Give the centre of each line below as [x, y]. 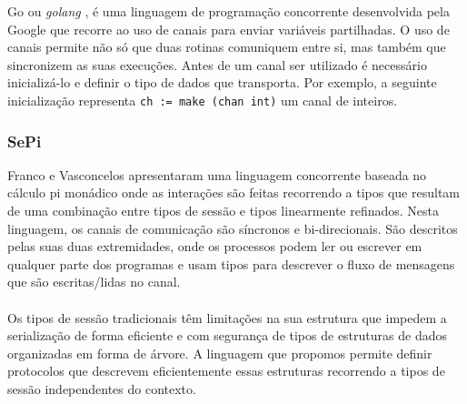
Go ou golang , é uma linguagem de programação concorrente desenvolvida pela [229, 11]
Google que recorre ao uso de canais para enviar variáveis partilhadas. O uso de [229, 29]
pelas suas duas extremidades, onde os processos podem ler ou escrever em [215, 246]
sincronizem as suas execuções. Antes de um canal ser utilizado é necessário [217, 64]
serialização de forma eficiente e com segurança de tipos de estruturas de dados [227, 335]
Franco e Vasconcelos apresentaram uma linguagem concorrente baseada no [217, 174]
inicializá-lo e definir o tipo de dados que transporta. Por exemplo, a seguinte [222, 82]
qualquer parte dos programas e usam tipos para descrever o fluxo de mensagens [231, 263]
